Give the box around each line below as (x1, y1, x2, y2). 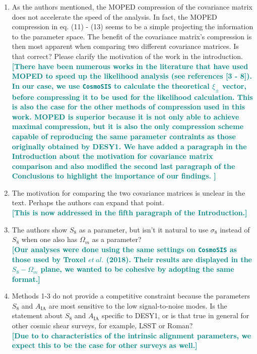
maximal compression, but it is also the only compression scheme (12, 121, 244, 132)
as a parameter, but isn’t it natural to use (79, 224, 209, 234)
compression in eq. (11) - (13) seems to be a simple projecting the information (12, 21, 253, 32)
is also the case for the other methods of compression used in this (12, 101, 245, 112)
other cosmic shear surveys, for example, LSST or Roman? (12, 320, 193, 331)
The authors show (12, 224, 68, 234)
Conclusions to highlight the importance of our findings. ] (12, 170, 216, 181)
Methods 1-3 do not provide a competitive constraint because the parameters (12, 290, 250, 301)
